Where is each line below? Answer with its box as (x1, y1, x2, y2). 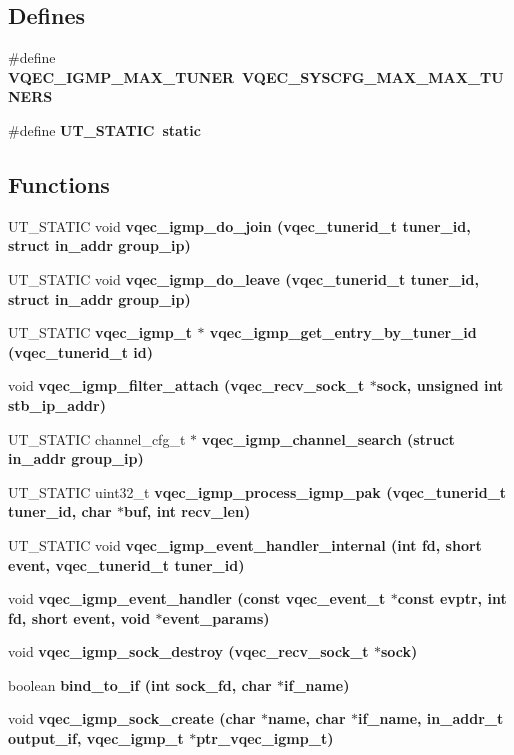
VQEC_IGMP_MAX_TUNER (8, 66, 235, 87)
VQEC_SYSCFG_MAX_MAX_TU (242, 66, 504, 87)
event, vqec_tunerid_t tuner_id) (8, 554, 245, 575)
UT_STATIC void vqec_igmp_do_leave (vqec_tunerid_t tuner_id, (8, 268, 479, 289)
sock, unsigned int (376, 375, 504, 396)
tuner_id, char (8, 501, 112, 522)
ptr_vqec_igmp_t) (196, 728, 334, 749)
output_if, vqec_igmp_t (8, 728, 184, 749)
